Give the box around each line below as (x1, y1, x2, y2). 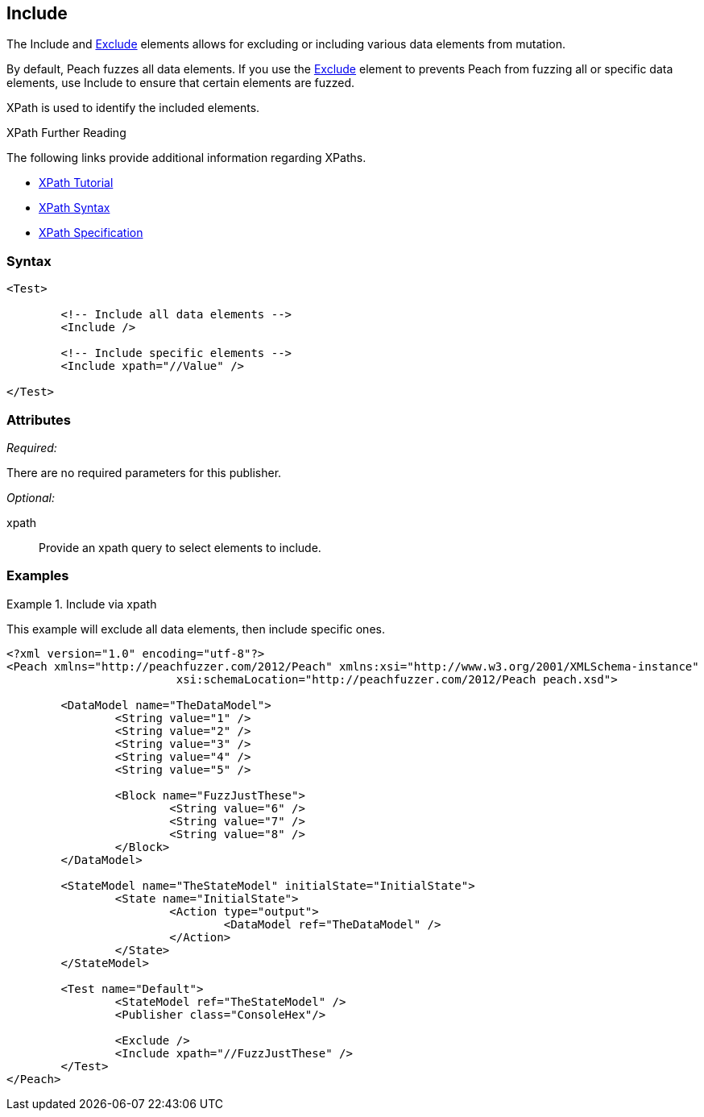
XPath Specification (39, 226, 143, 240)
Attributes (6, 411, 71, 428)
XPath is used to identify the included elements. (6, 101, 260, 115)
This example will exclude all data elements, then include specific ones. (6, 621, 385, 636)
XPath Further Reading (6, 126, 126, 140)
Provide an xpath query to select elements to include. (39, 540, 321, 554)
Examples (6, 567, 69, 584)
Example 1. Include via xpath (6, 596, 157, 611)
